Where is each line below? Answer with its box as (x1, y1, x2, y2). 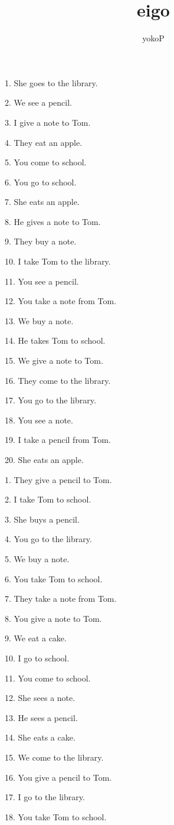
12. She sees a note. (5, 692, 75, 704)
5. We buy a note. (5, 552, 70, 565)
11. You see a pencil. (5, 275, 79, 287)
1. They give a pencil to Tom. (5, 473, 112, 485)
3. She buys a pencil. (5, 513, 80, 525)
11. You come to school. (5, 671, 91, 684)
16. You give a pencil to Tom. (5, 771, 112, 783)
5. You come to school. (5, 156, 87, 168)
